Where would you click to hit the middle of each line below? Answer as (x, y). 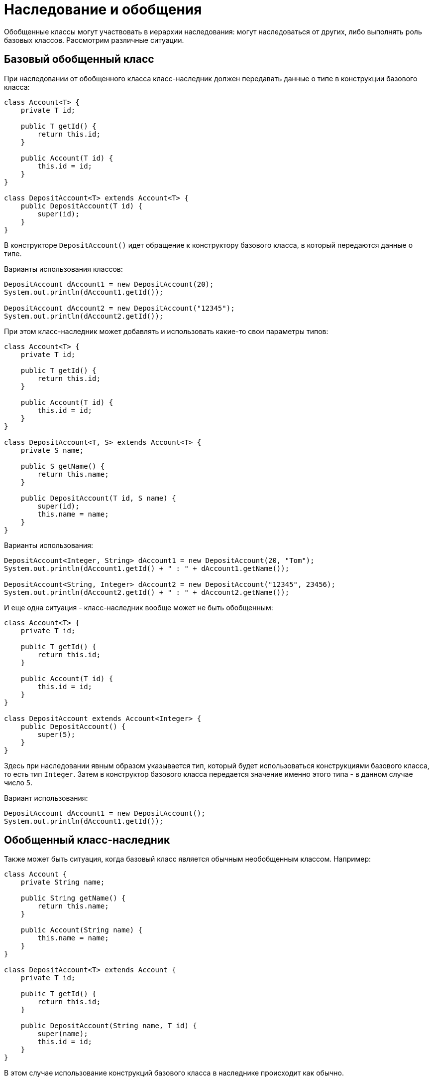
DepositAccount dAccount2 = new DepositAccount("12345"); (119, 308)
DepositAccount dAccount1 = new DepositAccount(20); (109, 284)
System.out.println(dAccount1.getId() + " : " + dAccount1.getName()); (147, 568)
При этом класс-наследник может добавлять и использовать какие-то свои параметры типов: (166, 331)
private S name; (52, 450)
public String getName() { (73, 898)
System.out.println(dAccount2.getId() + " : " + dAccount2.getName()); (147, 592)
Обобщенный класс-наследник (87, 840)
